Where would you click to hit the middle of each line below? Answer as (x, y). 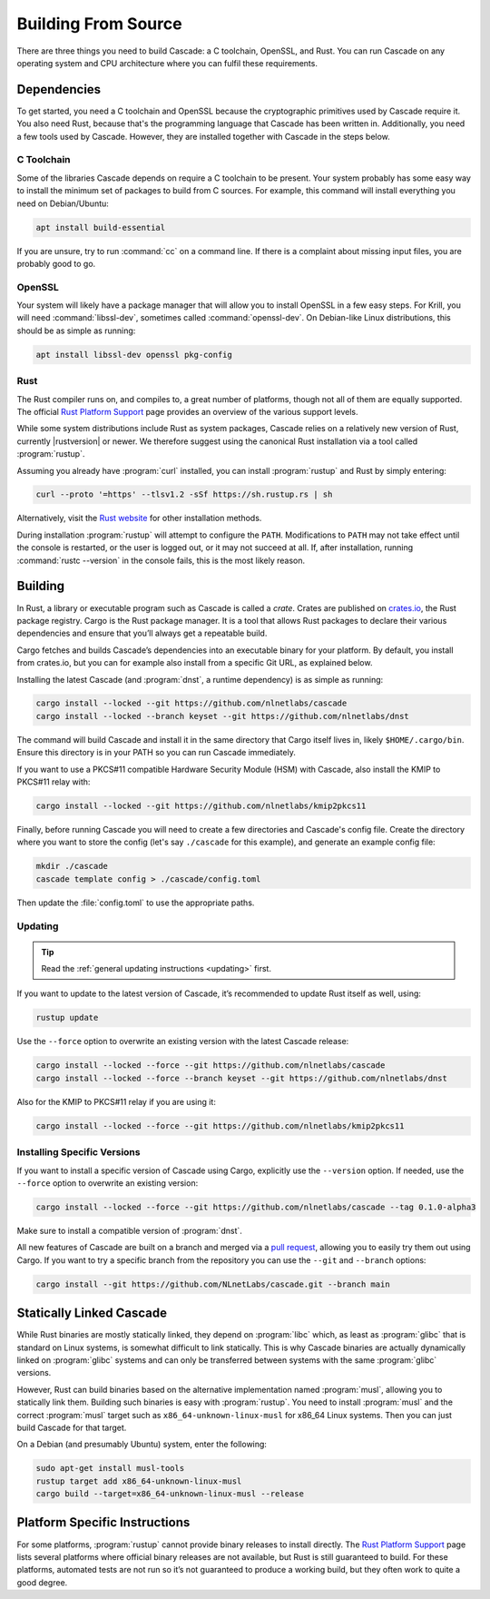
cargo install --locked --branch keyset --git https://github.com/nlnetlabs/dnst (223, 716)
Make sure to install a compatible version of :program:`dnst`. (129, 1230)
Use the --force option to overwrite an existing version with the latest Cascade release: (183, 1041)
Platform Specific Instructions (103, 1522)
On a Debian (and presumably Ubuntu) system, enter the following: (142, 1445)
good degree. (42, 1582)
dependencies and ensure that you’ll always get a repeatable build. (142, 633)
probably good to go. (56, 263)
